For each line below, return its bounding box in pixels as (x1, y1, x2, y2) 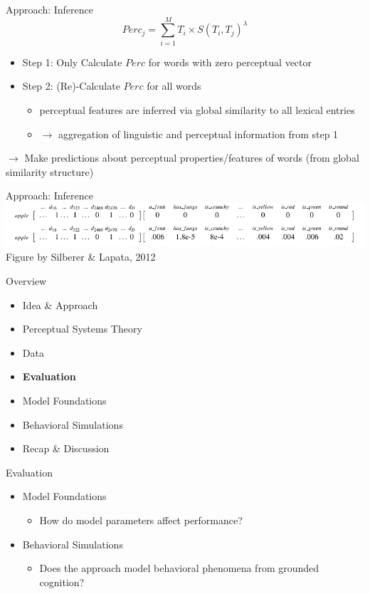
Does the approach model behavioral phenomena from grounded (39, 561, 319, 575)
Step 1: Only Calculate (22, 54, 122, 69)
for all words (147, 78, 201, 93)
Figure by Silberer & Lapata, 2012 (6, 249, 156, 264)
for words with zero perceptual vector (148, 54, 312, 69)
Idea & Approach (22, 297, 98, 312)
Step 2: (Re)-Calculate (22, 78, 120, 93)
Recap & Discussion (22, 441, 110, 456)
